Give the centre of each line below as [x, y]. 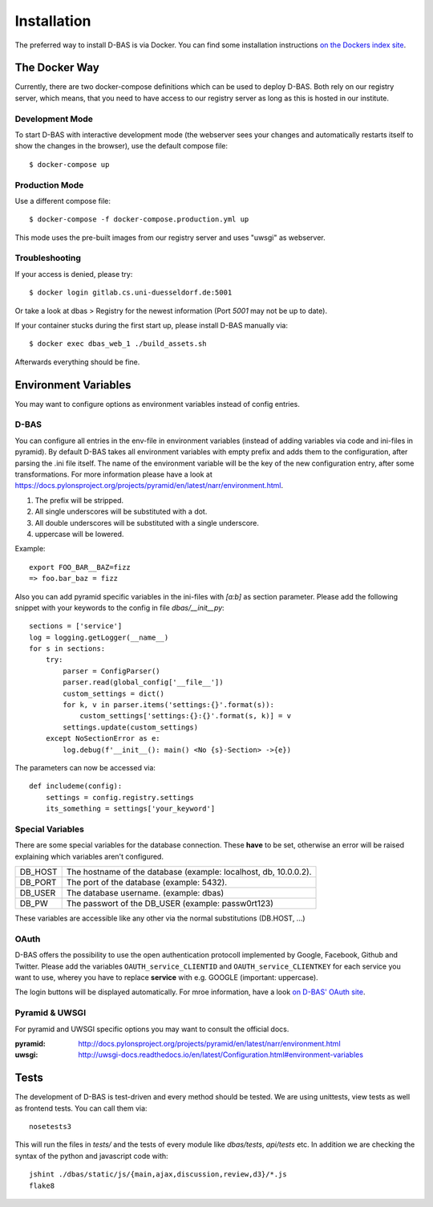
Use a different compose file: [63, 201]
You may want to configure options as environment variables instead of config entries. [158, 404]
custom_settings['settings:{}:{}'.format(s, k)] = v [186, 716]
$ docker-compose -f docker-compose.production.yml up [139, 219]
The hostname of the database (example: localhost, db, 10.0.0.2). [189, 872]
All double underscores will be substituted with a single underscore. [147, 522]
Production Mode [49, 185]
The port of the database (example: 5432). [147, 883]
